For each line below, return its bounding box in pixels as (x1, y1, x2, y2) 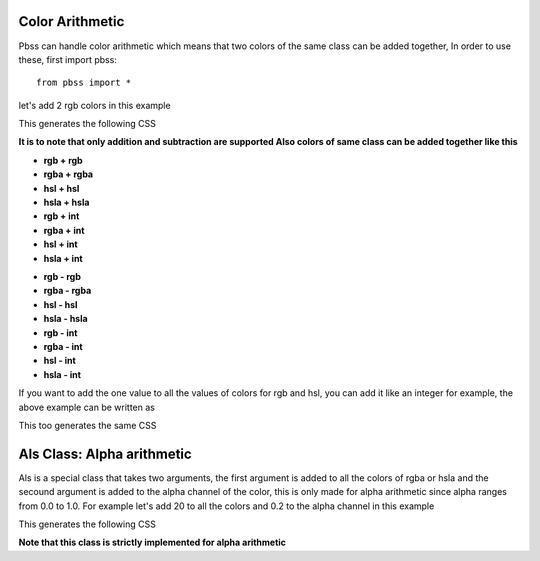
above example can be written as (18, 401, 155, 413)
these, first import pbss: (18, 53, 117, 65)
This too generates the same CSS (18, 419, 157, 431)
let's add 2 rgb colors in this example (18, 99, 171, 111)
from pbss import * (36, 77, 132, 89)
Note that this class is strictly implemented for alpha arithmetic (18, 536, 287, 549)
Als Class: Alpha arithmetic (18, 445, 192, 462)
